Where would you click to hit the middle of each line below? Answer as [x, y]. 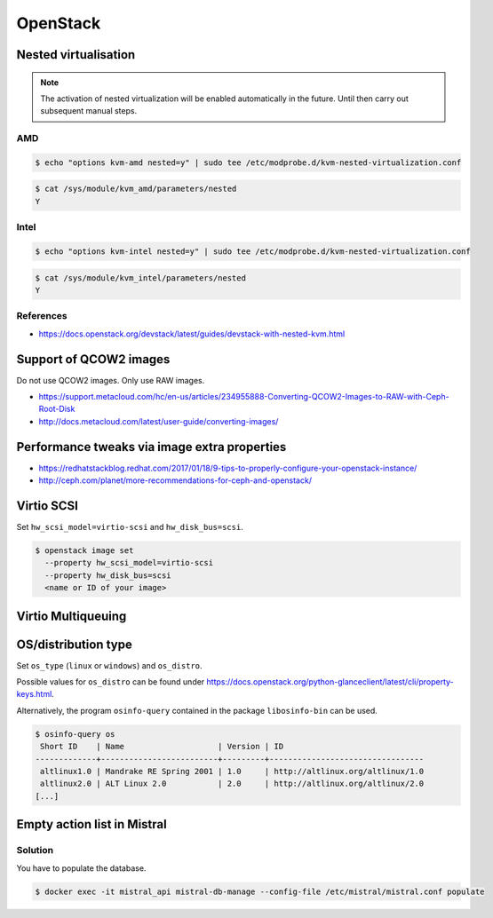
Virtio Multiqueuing [72, 616]
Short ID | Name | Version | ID [162, 747]
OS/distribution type [74, 644]
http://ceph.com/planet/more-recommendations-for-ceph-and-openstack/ [175, 480]
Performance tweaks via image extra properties [151, 447]
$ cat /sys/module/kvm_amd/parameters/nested [136, 189]
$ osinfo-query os [75, 734]
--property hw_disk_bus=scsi [108, 575]
